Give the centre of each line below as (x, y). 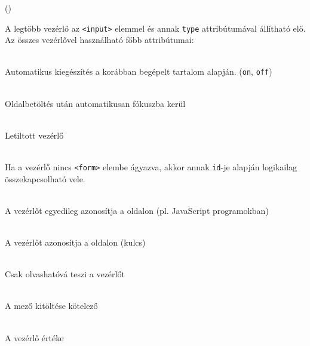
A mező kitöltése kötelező (51, 306)
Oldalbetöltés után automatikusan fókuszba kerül (95, 103)
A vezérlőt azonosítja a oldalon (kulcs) (75, 242)
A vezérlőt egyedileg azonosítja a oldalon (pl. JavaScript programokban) (137, 210)
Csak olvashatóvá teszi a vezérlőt (65, 274)
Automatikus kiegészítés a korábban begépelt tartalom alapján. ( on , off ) (139, 71)
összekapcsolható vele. (45, 178)
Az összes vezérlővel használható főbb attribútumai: (99, 40)
